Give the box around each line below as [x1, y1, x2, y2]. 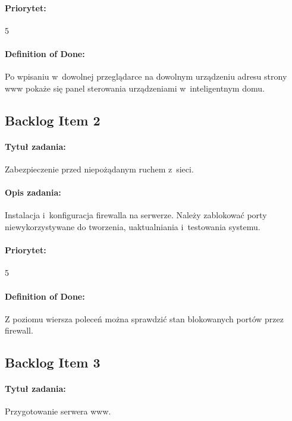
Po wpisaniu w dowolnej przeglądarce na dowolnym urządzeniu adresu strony [5, 70, 287, 83]
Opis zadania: [5, 186, 61, 199]
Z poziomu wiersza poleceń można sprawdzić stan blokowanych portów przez [5, 312, 284, 325]
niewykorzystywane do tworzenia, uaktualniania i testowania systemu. [5, 220, 260, 233]
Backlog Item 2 [5, 111, 101, 129]
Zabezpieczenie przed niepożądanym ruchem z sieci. [5, 162, 194, 175]
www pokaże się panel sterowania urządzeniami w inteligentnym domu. [5, 81, 265, 94]
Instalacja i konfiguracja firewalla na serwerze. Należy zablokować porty [5, 209, 267, 221]
